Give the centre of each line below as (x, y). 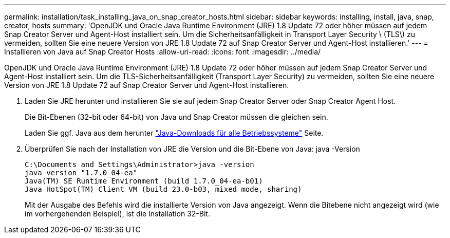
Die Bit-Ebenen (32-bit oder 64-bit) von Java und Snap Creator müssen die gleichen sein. (176, 117)
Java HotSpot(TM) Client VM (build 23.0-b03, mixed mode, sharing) (163, 189)
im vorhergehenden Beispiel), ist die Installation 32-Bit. (117, 214)
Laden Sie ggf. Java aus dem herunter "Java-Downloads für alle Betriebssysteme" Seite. (174, 133)
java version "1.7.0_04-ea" (81, 173)
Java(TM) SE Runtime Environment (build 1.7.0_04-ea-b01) (144, 181)
